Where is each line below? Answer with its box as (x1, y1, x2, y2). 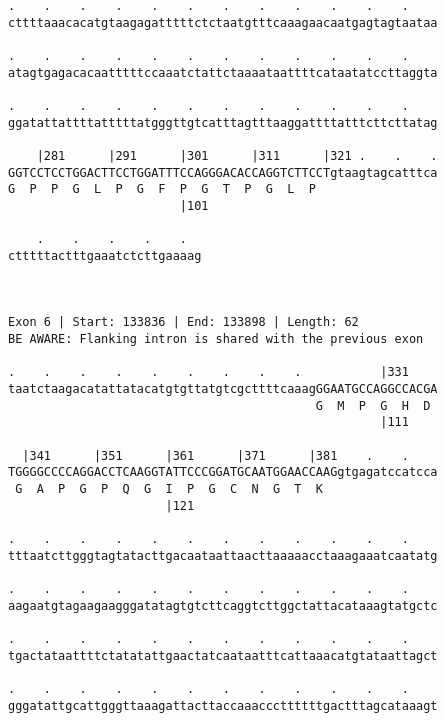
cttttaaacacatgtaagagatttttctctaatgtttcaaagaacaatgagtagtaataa (8, 15, 438, 30)
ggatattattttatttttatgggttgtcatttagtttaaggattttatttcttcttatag (8, 115, 438, 130)
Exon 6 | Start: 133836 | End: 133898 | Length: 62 (8, 315, 359, 330)
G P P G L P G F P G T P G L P (8, 182, 316, 197)
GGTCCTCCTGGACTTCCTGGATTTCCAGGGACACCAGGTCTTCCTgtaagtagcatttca (8, 165, 438, 180)
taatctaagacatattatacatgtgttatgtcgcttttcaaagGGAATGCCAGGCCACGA (8, 382, 438, 397)
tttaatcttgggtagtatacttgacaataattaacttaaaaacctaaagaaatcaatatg (8, 548, 438, 563)
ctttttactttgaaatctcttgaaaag (8, 248, 202, 263)
